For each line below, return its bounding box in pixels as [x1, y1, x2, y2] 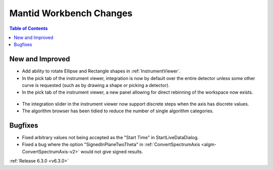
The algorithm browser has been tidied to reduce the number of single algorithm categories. [22, 108, 214, 114]
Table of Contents [9, 25, 48, 31]
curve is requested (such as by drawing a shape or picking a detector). [22, 82, 170, 89]
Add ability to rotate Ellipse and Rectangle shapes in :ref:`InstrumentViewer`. [22, 68, 181, 74]
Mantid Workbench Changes [9, 8, 132, 19]
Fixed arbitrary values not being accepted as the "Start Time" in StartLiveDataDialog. [22, 135, 199, 141]
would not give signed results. [80, 148, 144, 154]
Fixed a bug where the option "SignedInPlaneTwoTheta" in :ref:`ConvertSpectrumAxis [22, 142, 200, 148]
